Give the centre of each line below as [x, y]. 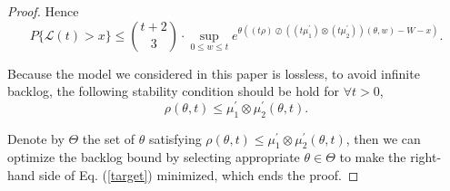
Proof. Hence [43, 11]
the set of [109, 138]
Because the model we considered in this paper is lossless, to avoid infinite [214, 73]
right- [426, 157]
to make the [373, 157]
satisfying [175, 138]
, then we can [383, 138]
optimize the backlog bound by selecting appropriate [154, 157]
